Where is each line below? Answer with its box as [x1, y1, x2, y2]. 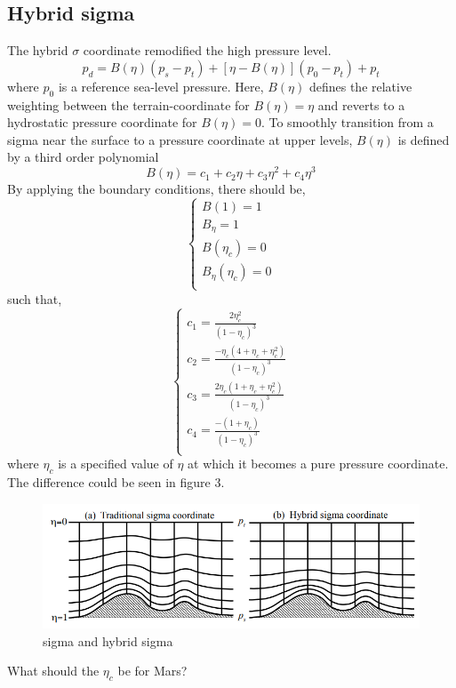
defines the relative [308, 76, 412, 95]
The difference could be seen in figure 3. [7, 473, 225, 492]
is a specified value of [58, 454, 173, 473]
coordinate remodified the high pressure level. [83, 41, 332, 60]
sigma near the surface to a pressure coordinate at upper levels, [7, 130, 353, 148]
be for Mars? [117, 661, 188, 680]
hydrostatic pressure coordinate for [7, 113, 197, 132]
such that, [7, 289, 62, 308]
